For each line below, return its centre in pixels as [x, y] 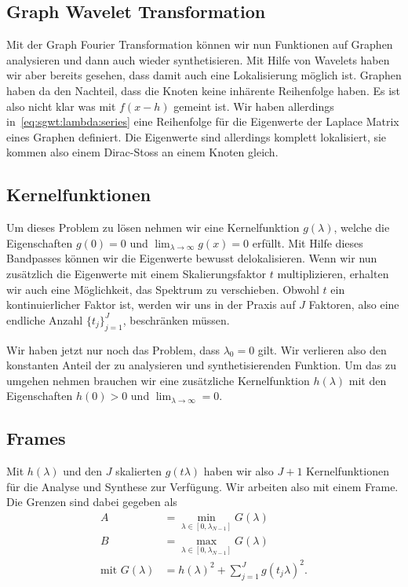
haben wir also [239, 471]
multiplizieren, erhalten [333, 273]
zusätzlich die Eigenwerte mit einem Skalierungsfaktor [137, 273]
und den [83, 471]
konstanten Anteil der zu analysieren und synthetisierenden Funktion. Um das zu [201, 365]
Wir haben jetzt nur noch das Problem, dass [113, 349]
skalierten [138, 471]
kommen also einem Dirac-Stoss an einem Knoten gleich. [142, 152]
